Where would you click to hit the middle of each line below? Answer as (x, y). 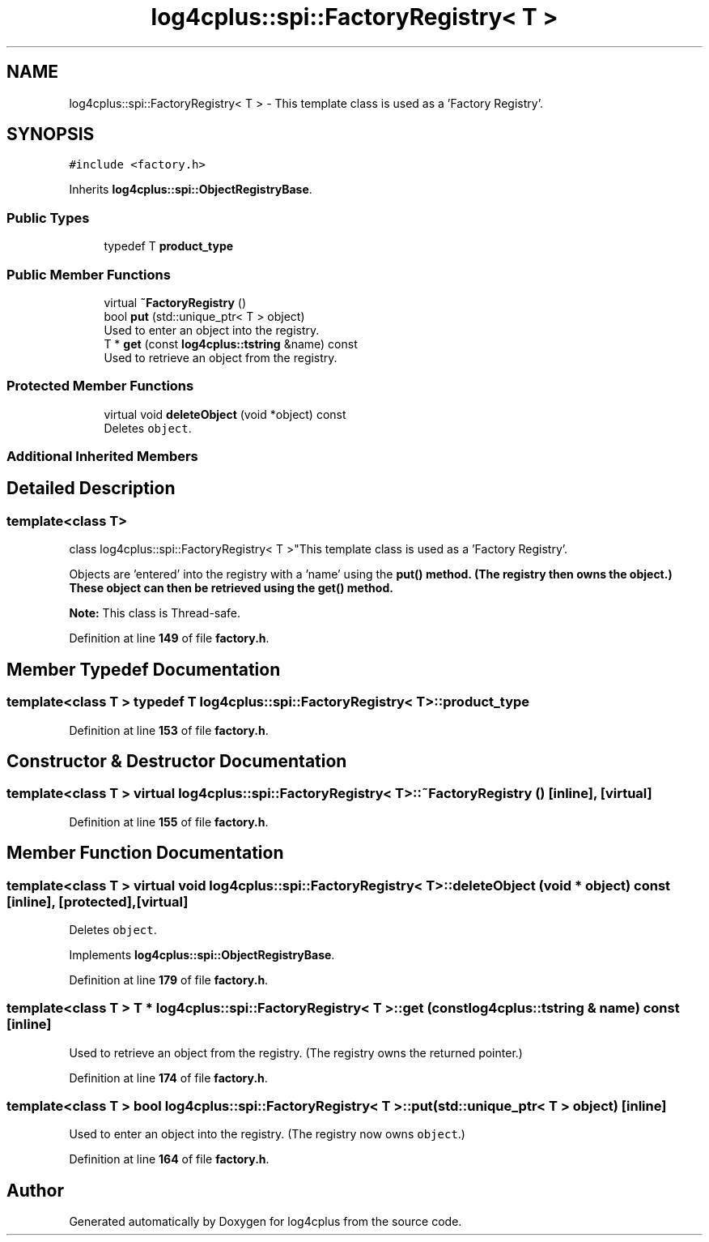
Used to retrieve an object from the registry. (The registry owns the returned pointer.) (296, 1052)
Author (35, 1190)
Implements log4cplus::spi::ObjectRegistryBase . (202, 954)
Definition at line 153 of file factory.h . (169, 730)
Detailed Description (91, 489)
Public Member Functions (89, 274)
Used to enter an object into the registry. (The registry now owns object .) (267, 1134)
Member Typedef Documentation (144, 669)
